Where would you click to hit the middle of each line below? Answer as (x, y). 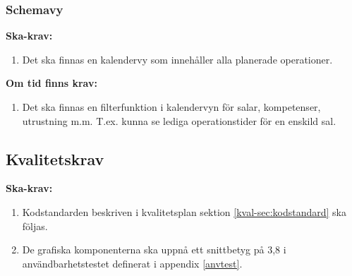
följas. (35, 226)
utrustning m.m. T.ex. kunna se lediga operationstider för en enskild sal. (179, 120)
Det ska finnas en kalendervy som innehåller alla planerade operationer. (177, 59)
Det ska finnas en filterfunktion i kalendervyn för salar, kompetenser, (171, 107)
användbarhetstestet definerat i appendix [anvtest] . (132, 263)
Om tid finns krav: (51, 83)
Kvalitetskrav (55, 158)
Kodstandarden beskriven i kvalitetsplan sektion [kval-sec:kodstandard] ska (184, 211)
